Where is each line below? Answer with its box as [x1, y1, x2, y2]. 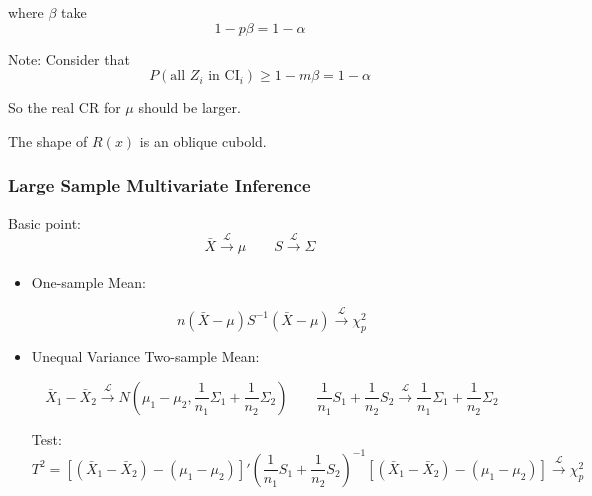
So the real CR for [8, 97, 121, 118]
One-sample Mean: [31, 272, 146, 293]
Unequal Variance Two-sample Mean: [31, 346, 260, 367]
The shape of [8, 130, 88, 151]
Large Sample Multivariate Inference [8, 173, 311, 198]
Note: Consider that [8, 48, 130, 69]
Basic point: [8, 212, 81, 233]
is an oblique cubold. [139, 130, 267, 151]
